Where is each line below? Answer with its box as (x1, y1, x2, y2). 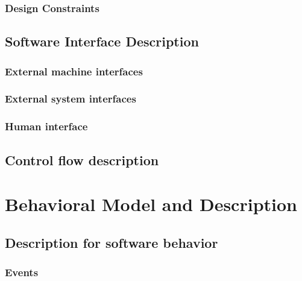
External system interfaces (5, 91, 136, 106)
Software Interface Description (5, 32, 199, 51)
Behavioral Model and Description (5, 192, 297, 216)
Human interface (5, 119, 88, 134)
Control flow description (5, 150, 159, 169)
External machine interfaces (5, 63, 143, 78)
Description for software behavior (5, 233, 218, 251)
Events (5, 265, 39, 280)
